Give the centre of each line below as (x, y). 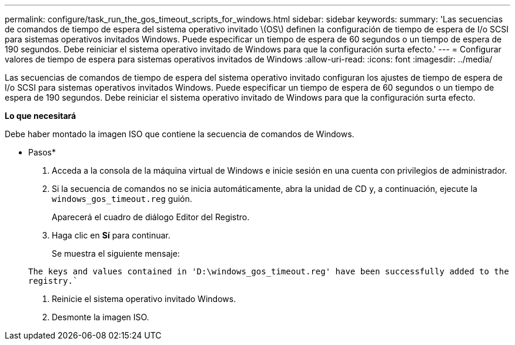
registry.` (53, 281)
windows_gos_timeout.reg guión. (122, 199)
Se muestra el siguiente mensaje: (116, 253)
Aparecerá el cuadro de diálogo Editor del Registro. (151, 217)
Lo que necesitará (41, 116)
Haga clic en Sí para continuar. (111, 235)
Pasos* (42, 152)
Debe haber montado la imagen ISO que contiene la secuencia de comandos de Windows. (180, 134)
